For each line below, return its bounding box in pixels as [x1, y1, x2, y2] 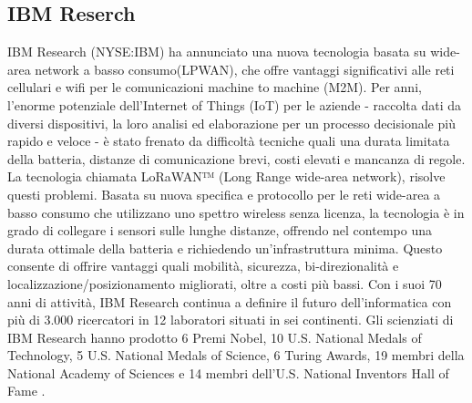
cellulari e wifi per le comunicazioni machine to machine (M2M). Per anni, [7, 77, 422, 97]
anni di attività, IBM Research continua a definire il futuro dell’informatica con [7, 292, 452, 311]
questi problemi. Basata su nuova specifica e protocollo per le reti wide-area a [7, 184, 441, 203]
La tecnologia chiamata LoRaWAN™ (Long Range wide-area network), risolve [7, 167, 446, 186]
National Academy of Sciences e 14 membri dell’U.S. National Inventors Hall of [7, 363, 449, 382]
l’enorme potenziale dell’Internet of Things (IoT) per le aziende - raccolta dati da [7, 95, 461, 114]
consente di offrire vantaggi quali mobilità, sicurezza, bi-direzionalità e [7, 256, 399, 275]
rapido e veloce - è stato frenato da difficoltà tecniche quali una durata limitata [7, 131, 450, 150]
